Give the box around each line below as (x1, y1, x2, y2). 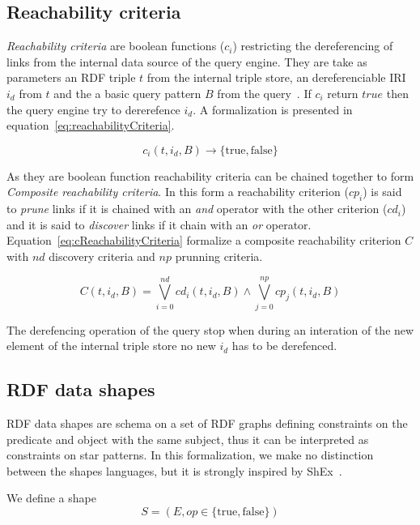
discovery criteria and (49, 247, 155, 264)
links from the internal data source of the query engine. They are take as (6, 53, 367, 70)
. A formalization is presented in (193, 100, 353, 117)
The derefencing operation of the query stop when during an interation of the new (6, 321, 414, 338)
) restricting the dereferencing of (232, 37, 393, 54)
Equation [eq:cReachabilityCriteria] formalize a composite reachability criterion (6, 232, 401, 249)
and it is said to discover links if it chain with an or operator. (6, 216, 312, 233)
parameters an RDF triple (6, 69, 136, 86)
